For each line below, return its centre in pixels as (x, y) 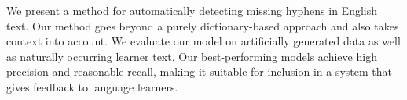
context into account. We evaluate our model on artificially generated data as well (203, 41)
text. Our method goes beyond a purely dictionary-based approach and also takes (203, 25)
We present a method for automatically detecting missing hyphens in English (192, 10)
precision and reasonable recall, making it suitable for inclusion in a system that (200, 71)
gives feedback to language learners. (92, 86)
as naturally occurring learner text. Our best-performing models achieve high (192, 56)
